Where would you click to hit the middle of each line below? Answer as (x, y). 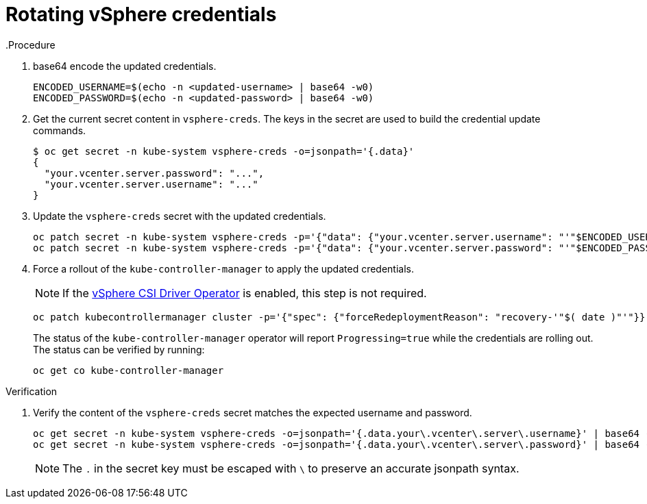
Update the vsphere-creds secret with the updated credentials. (180, 216)
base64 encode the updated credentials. (125, 66)
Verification (32, 391)
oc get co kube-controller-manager (129, 370)
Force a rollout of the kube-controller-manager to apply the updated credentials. (223, 268)
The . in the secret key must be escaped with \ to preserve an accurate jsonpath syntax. (291, 468)
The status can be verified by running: (119, 349)
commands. (60, 130)
